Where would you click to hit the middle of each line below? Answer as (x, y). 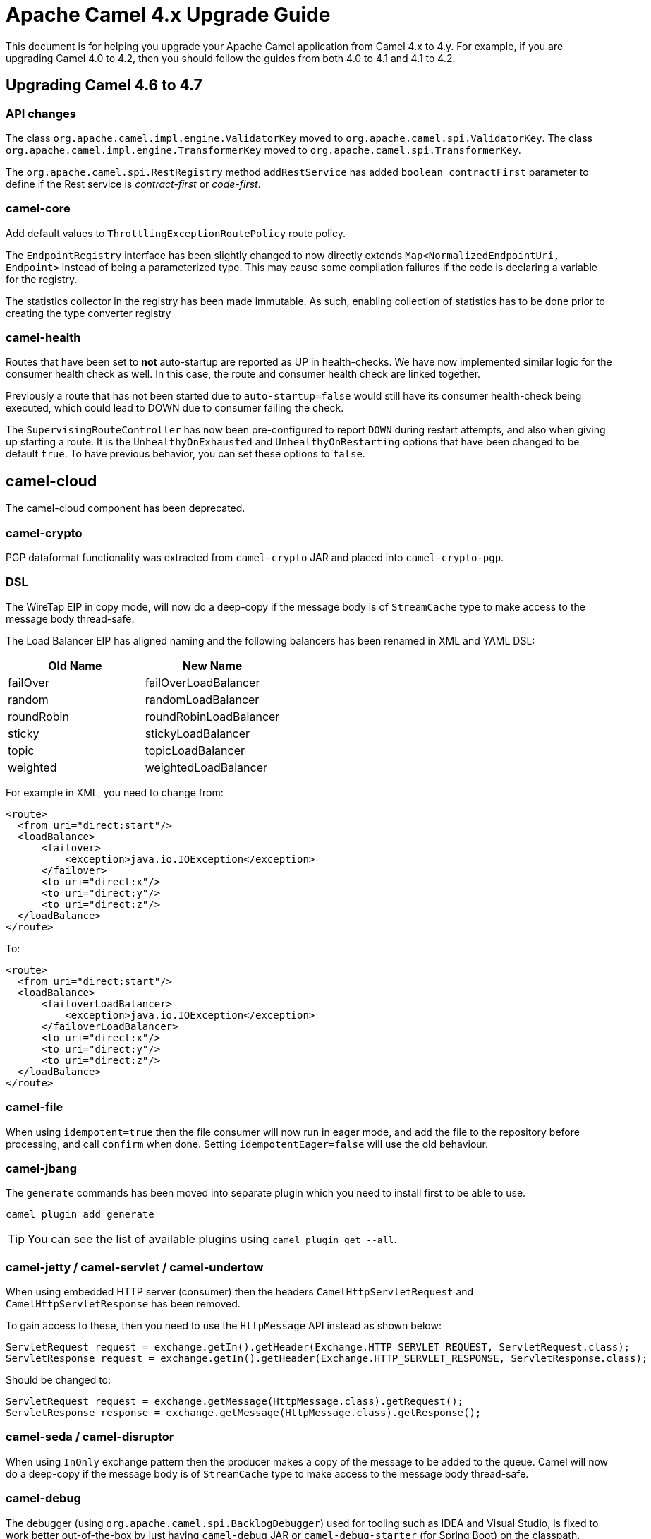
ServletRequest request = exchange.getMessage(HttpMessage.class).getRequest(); (235, 1402)
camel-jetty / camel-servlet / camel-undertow (135, 1267)
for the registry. (42, 279)
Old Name (75, 665)
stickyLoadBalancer (197, 733)
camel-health (43, 338)
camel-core (38, 209)
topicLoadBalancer (195, 750)
